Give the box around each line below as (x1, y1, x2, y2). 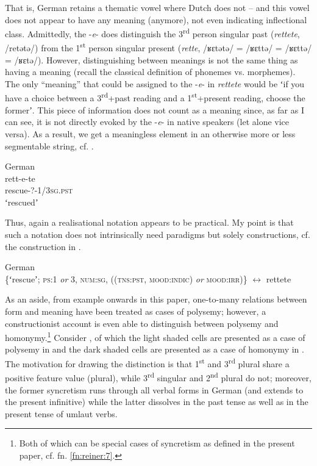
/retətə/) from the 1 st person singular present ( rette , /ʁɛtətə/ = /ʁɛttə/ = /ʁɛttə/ (5, 40, 312, 54)
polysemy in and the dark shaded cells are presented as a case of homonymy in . (5, 343, 304, 356)
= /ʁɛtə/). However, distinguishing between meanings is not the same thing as (5, 53, 298, 66)
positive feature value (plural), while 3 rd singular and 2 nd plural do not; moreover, (5, 370, 312, 384)
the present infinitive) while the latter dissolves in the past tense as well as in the (5, 395, 308, 408)
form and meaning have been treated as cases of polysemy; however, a (5, 305, 266, 318)
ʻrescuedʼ (5, 195, 38, 208)
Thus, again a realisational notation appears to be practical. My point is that (5, 216, 294, 229)
